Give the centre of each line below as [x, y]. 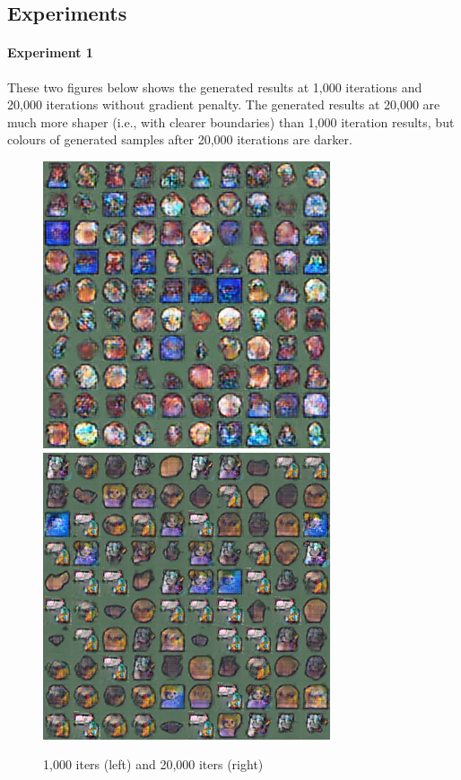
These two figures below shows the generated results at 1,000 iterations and [215, 87]
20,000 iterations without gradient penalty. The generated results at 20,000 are [224, 104]
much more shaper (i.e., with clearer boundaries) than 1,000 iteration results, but [231, 121]
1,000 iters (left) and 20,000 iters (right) [153, 764]
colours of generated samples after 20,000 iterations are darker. [180, 139]
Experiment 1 [50, 52]
